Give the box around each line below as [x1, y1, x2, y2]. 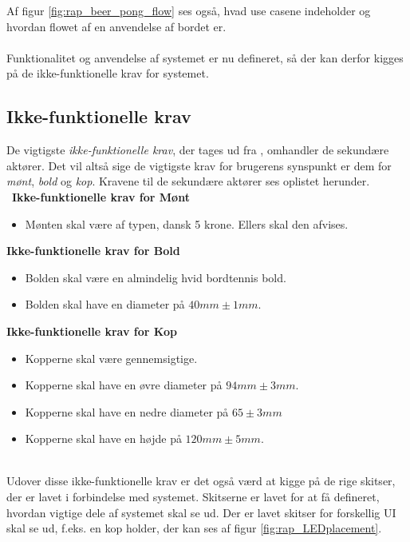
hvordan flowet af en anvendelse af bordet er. [6, 18, 227, 34]
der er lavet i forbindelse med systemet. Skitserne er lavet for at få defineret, [6, 488, 380, 505]
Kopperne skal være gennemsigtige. [25, 349, 198, 366]
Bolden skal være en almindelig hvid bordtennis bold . [25, 269, 286, 285]
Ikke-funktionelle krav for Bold [6, 242, 180, 259]
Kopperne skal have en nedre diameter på [25, 403, 229, 420]
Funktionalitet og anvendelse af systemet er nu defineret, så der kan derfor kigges [6, 49, 404, 66]
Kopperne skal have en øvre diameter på [25, 377, 223, 393]
